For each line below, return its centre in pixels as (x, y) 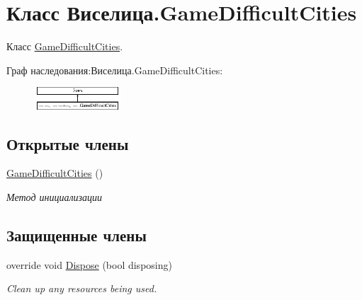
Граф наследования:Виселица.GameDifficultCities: (115, 70)
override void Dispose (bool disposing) (89, 264)
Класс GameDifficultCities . (65, 46)
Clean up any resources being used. (82, 288)
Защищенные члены (77, 235)
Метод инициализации (55, 197)
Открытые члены (68, 143)
